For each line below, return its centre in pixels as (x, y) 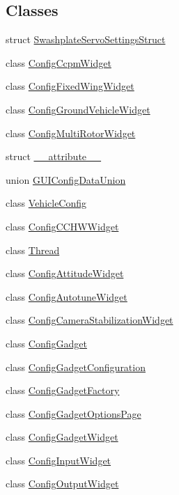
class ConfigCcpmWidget (59, 62)
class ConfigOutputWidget (62, 484)
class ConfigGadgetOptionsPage (73, 413)
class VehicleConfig (46, 203)
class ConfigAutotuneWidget (67, 296)
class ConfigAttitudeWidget (65, 273)
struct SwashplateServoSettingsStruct (86, 39)
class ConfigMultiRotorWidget (71, 133)
